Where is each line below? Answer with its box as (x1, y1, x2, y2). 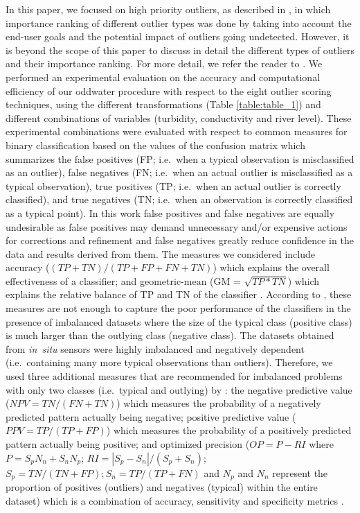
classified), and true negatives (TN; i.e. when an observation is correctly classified (6, 192, 353, 207)
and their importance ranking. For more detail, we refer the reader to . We (6, 56, 323, 71)
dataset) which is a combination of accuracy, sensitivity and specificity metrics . (6, 493, 344, 507)
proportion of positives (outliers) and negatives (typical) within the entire (6, 480, 318, 494)
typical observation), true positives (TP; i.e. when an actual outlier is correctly (6, 178, 341, 193)
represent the (272, 465, 328, 480)
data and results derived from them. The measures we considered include (6, 246, 315, 261)
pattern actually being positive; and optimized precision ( (6, 437, 250, 451)
